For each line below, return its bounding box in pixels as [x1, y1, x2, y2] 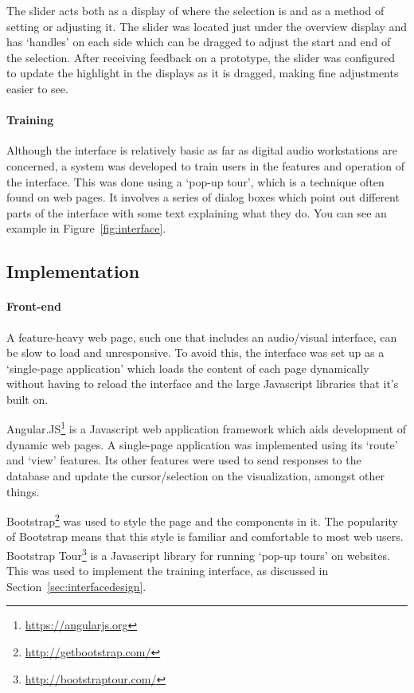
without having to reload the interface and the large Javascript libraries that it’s [6, 375, 399, 392]
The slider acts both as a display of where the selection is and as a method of [6, 2, 385, 18]
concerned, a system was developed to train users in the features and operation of [6, 157, 404, 174]
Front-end [6, 298, 61, 315]
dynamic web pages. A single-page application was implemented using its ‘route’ [6, 436, 398, 452]
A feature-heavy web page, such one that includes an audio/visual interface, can [6, 328, 397, 345]
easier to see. [6, 80, 68, 96]
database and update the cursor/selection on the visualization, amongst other [6, 467, 385, 484]
